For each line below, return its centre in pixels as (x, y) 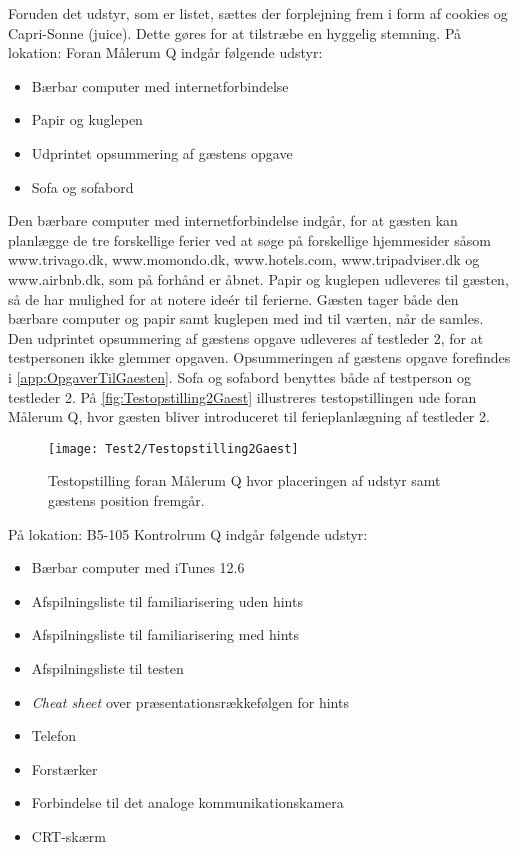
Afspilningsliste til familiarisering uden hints (167, 600)
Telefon (54, 735)
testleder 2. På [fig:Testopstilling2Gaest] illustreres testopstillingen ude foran (242, 396)
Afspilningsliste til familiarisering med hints (165, 634)
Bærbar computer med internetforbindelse (160, 85)
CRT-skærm (68, 835)
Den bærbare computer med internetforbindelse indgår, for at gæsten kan (233, 220)
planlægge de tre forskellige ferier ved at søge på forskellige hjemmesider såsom (249, 239)
